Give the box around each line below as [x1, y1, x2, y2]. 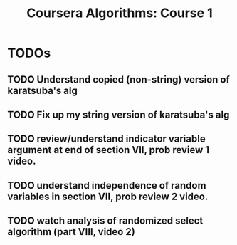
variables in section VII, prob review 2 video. [7, 190, 209, 202]
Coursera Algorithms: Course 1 [26, 5, 214, 21]
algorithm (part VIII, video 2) [7, 226, 135, 238]
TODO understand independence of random [7, 179, 206, 192]
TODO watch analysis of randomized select [7, 215, 204, 227]
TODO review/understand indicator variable [7, 133, 206, 145]
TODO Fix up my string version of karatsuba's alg [7, 108, 230, 120]
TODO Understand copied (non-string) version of [7, 73, 230, 85]
